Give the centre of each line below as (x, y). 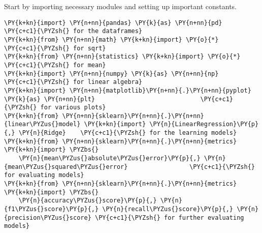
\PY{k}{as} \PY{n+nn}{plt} (50, 99)
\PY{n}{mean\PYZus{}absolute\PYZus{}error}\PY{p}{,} (109, 158)
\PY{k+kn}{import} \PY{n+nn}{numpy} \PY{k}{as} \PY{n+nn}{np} (111, 74)
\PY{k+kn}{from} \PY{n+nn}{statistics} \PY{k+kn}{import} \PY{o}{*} (122, 57)
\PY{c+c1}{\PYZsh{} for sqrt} (55, 48)
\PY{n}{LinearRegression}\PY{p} (204, 124)
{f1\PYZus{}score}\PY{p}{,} (52, 209)
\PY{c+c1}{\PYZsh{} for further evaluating (169, 217)
